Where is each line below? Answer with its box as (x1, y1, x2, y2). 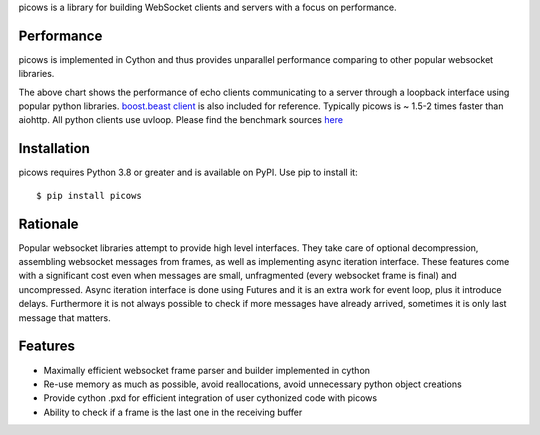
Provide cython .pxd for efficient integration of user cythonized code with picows (43, 392, 378, 404)
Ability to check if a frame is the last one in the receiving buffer (43, 406, 303, 418)
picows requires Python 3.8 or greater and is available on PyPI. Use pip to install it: (18, 166, 359, 179)
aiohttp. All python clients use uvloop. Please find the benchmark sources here (18, 114, 344, 126)
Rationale (18, 215, 79, 232)
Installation (18, 140, 90, 157)
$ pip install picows (36, 190, 142, 201)
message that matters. (18, 311, 111, 324)
